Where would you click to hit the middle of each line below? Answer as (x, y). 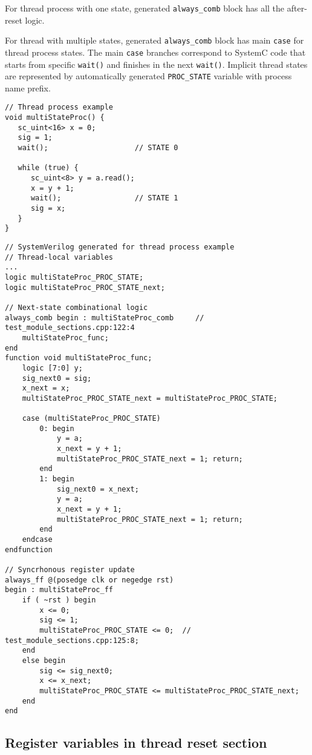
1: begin (57, 479)
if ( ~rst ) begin (59, 600)
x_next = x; (46, 388)
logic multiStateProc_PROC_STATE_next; (85, 287)
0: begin (57, 428)
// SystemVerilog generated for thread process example (120, 247)
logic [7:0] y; (52, 368)
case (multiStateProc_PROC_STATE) (91, 419)
